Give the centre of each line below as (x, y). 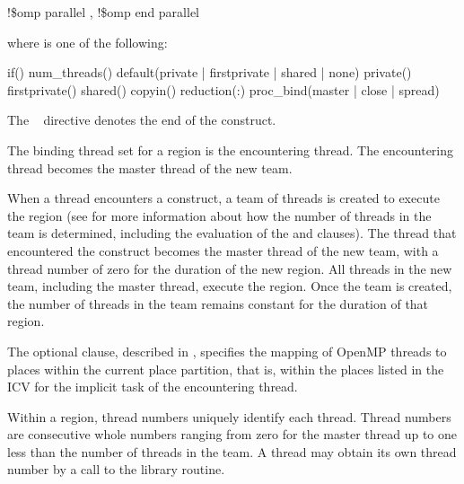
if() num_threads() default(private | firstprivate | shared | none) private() (210, 72)
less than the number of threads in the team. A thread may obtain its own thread (232, 451)
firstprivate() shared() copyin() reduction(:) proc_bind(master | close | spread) (223, 89)
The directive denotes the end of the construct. (142, 120)
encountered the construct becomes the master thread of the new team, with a (223, 250)
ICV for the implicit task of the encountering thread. (153, 387)
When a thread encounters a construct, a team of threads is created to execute (223, 198)
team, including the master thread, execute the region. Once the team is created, (230, 286)
